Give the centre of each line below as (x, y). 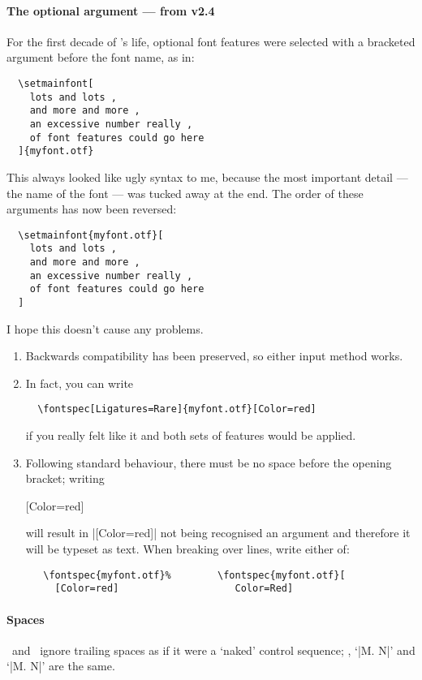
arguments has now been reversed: (92, 209)
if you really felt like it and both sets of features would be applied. (191, 435)
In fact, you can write (80, 383)
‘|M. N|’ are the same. (61, 666)
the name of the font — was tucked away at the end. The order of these (185, 193)
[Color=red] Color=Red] (174, 589)
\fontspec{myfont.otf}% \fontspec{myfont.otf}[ (194, 575)
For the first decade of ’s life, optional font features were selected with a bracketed (211, 41)
